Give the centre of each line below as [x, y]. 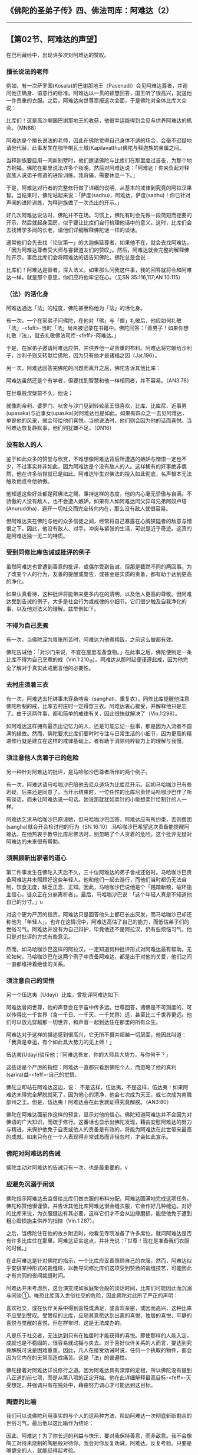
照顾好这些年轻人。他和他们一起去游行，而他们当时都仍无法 [109, 879]
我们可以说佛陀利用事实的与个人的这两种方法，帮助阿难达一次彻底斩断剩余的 [99, 1415]
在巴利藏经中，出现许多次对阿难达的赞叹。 [58, 54]
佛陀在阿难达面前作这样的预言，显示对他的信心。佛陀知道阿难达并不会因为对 [99, 1115]
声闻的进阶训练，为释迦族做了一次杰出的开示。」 [64, 202]
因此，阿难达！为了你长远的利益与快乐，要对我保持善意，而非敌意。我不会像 [99, 1435]
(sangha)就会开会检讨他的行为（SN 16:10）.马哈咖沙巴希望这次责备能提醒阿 [98, 826]
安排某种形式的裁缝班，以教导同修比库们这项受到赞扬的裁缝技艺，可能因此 [101, 1268]
